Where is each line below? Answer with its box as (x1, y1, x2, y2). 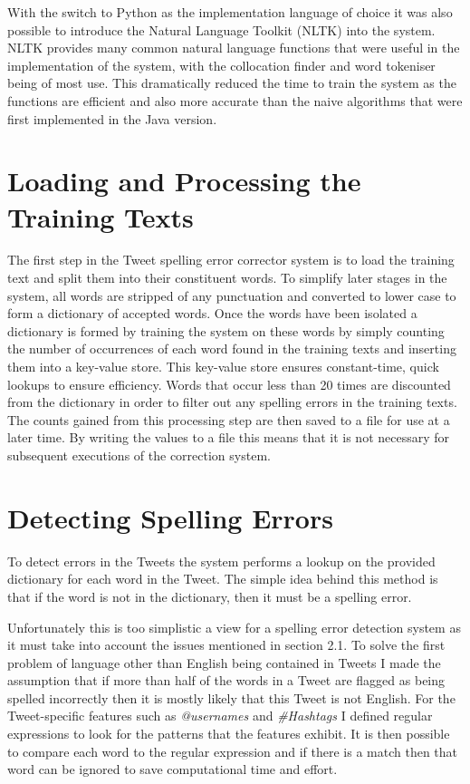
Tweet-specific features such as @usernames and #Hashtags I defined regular (7, 706, 433, 725)
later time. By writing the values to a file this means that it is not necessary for (7, 428, 450, 447)
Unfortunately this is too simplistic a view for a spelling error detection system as (7, 617, 461, 636)
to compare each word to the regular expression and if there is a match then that (7, 741, 458, 760)
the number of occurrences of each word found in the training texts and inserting (7, 339, 456, 358)
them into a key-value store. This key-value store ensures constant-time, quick (7, 357, 439, 376)
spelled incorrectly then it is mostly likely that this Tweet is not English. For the (7, 688, 456, 707)
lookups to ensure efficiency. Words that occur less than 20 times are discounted (7, 374, 451, 393)
